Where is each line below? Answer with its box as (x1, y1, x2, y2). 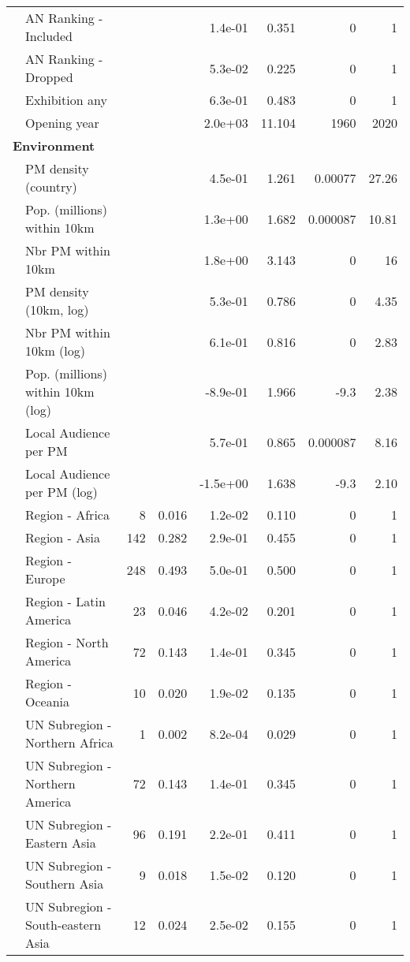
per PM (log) (25, 483, 98, 501)
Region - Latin (25, 592, 106, 610)
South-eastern (25, 915, 102, 934)
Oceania (25, 692, 70, 710)
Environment (13, 136, 95, 155)
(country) (25, 177, 77, 196)
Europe (25, 569, 65, 587)
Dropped (25, 68, 73, 86)
